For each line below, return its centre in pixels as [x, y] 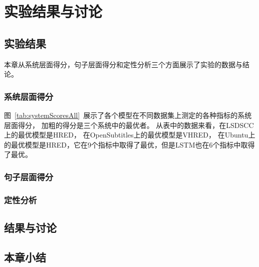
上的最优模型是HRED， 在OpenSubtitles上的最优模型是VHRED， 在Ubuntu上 [130, 135]
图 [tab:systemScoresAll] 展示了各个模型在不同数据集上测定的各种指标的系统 [128, 115]
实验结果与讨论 [53, 11]
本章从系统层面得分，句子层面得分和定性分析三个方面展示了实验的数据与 [123, 64]
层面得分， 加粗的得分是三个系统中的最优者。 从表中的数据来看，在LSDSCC [129, 125]
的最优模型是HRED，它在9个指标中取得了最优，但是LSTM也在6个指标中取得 [129, 144]
